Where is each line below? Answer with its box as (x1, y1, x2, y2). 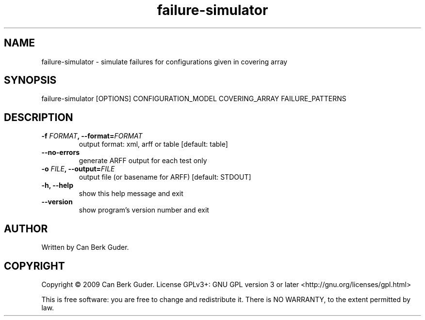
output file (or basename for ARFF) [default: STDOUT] (79, 173, 251, 182)
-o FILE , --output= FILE (41, 165, 115, 173)
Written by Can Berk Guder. (41, 243, 129, 252)
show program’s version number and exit (79, 206, 209, 214)
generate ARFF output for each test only (79, 156, 207, 165)
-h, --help (41, 181, 73, 190)
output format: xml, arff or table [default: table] (79, 140, 228, 149)
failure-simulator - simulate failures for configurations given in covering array (41, 57, 288, 66)
